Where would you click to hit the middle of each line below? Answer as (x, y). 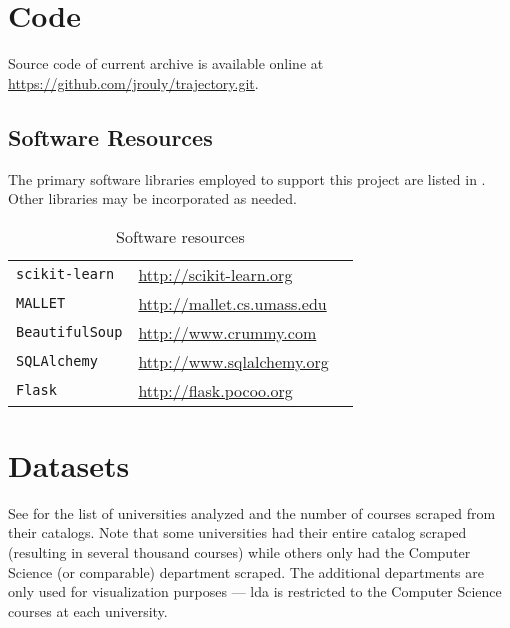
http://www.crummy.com (227, 332)
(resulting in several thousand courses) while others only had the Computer (239, 552)
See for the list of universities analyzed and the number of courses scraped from (252, 512)
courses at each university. (88, 610)
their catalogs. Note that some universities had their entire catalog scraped (237, 532)
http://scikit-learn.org (215, 274)
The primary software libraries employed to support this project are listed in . (247, 178)
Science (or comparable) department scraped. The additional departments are (246, 571)
